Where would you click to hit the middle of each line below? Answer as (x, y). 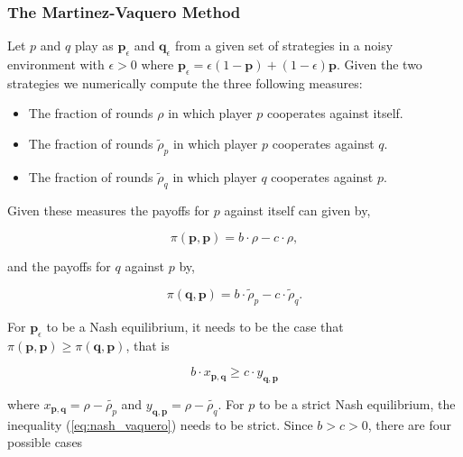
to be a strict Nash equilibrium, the (357, 403)
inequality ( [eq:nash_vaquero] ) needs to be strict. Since (160, 424)
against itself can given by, (297, 210)
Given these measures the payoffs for (109, 210)
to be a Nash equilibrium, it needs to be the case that (195, 326)
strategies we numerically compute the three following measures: (185, 82)
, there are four (410, 424)
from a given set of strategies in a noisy (284, 46)
